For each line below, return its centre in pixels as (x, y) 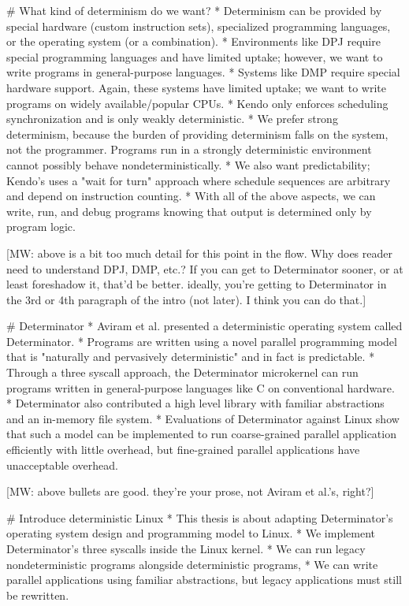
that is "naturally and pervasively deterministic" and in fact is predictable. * (191, 357)
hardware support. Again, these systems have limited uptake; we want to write (196, 87)
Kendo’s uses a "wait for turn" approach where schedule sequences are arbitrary (199, 180)
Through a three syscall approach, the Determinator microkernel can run (182, 372)
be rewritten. (38, 595)
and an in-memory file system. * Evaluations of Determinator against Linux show (203, 418)
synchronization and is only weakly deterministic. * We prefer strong (172, 119)
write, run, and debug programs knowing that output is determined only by (189, 211)
